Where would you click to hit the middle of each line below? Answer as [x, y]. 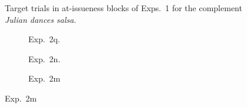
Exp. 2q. [44, 39]
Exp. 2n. [45, 58]
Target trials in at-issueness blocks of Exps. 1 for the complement [123, 8]
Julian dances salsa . [41, 19]
